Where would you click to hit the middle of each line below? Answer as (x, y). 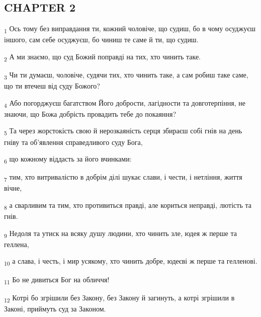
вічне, (13, 188)
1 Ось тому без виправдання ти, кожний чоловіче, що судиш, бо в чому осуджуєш (130, 29)
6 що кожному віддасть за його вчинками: (68, 159)
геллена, (17, 244)
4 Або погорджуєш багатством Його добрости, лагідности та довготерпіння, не (125, 103)
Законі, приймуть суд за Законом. (55, 308)
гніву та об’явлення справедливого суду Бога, (73, 142)
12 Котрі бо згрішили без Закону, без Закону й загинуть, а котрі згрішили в (119, 298)
